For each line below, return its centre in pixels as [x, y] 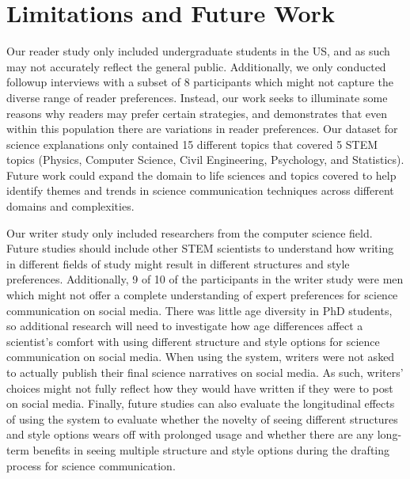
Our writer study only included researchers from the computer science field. [190, 232]
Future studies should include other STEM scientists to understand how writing [200, 248]
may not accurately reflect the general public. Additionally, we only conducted [196, 66]
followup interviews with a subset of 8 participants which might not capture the [200, 82]
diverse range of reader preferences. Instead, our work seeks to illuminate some [197, 97]
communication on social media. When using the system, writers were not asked [201, 357]
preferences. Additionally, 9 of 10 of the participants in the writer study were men [205, 279]
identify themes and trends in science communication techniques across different [200, 190]
